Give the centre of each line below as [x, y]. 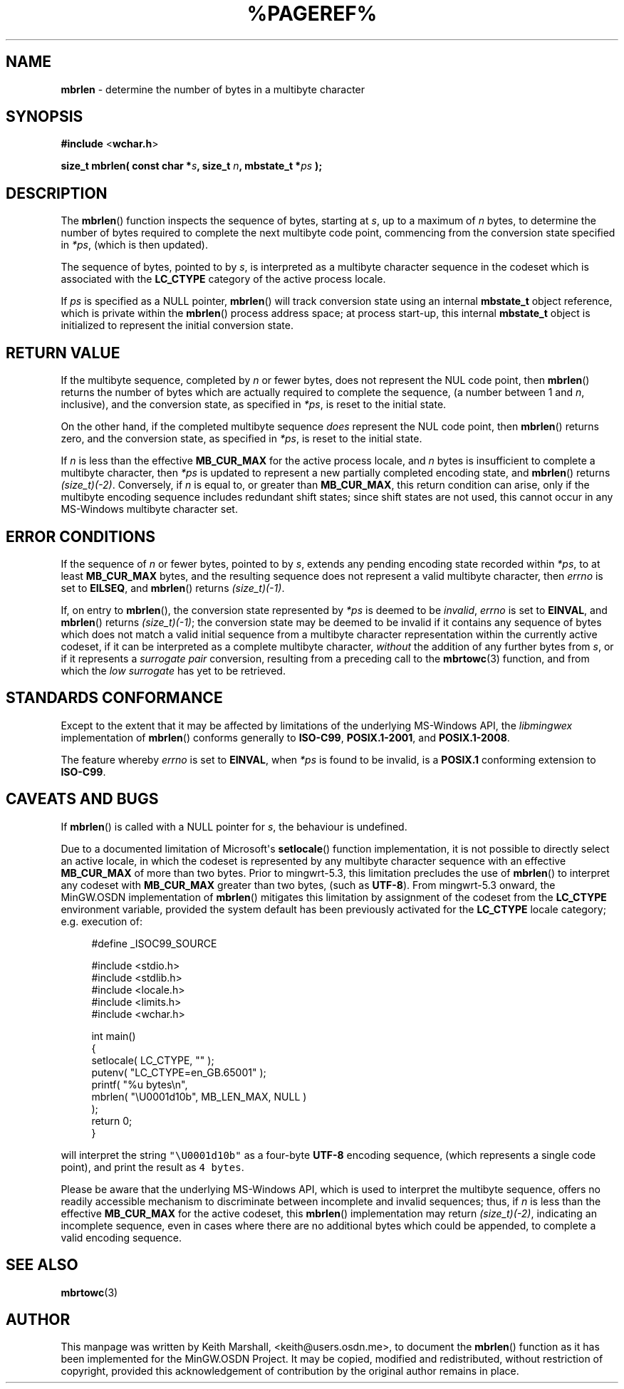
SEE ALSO [42, 1265]
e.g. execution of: [102, 921]
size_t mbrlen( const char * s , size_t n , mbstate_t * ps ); [192, 166]
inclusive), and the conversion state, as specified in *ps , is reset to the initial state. [254, 405]
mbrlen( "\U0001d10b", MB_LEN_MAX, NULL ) [199, 1096]
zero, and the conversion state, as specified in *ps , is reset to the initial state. [241, 439]
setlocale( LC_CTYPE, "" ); [153, 1060]
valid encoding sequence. [121, 1237]
